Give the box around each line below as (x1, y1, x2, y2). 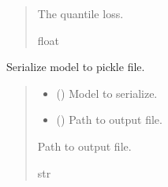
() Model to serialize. (56, 84, 158, 101)
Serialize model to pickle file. (6, 58, 145, 75)
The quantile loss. (37, 6, 124, 21)
